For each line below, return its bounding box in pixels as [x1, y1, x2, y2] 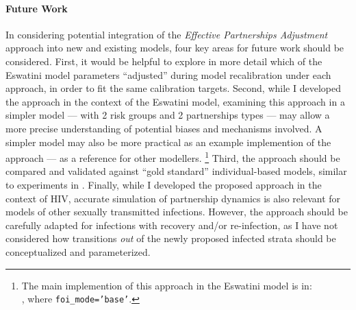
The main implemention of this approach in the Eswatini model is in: [21, 278, 312, 292]
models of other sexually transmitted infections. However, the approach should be [5, 204, 348, 219]
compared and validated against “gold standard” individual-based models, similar [5, 164, 347, 178]
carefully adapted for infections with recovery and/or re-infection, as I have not [5, 217, 338, 232]
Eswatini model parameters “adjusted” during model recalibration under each [5, 67, 331, 82]
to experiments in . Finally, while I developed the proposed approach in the [5, 177, 322, 191]
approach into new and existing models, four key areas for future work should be [5, 40, 344, 55]
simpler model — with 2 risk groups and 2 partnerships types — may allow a [5, 108, 330, 122]
